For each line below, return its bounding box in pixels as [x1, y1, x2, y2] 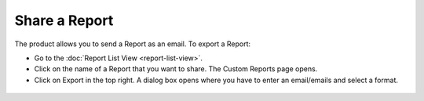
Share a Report [14, 12, 114, 29]
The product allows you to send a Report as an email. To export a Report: [14, 39, 251, 49]
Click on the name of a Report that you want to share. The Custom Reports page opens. [34, 64, 318, 74]
